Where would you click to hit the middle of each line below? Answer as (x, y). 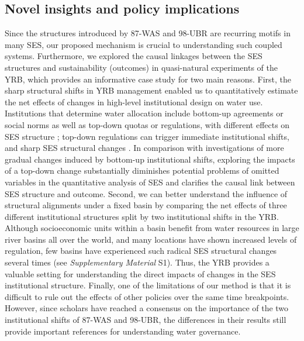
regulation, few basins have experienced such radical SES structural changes (141, 251)
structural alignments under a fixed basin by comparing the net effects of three (146, 205)
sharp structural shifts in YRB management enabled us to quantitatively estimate (151, 90)
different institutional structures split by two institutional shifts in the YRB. (142, 216)
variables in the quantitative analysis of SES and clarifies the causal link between (150, 182)
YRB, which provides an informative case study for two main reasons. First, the (148, 79)
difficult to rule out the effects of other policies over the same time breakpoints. (147, 296)
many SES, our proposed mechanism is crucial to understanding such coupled (144, 44)
